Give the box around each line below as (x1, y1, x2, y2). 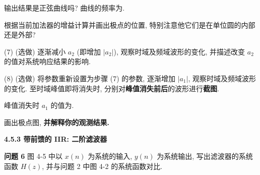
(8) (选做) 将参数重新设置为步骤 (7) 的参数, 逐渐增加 (4, 73, 175, 83)
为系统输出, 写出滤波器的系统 (157, 150, 253, 161)
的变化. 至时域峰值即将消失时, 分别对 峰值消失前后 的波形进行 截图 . (4, 83, 220, 93)
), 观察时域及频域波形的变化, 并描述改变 (113, 46, 245, 56)
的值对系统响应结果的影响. (4, 56, 91, 67)
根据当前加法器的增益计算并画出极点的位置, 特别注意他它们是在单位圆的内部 (4, 19, 255, 30)
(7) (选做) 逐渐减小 (4, 46, 66, 56)
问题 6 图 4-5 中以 (4, 150, 63, 161)
